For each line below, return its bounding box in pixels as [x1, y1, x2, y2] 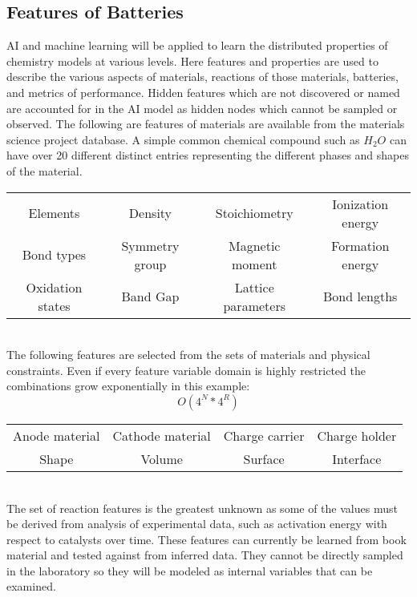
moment [232, 254, 277, 273]
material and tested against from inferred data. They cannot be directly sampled [6, 547, 403, 563]
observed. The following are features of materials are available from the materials [6, 115, 405, 132]
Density [128, 204, 172, 223]
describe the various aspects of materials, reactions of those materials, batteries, [6, 68, 399, 85]
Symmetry [121, 236, 180, 255]
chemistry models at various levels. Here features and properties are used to [6, 52, 379, 69]
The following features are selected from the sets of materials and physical [6, 346, 370, 363]
